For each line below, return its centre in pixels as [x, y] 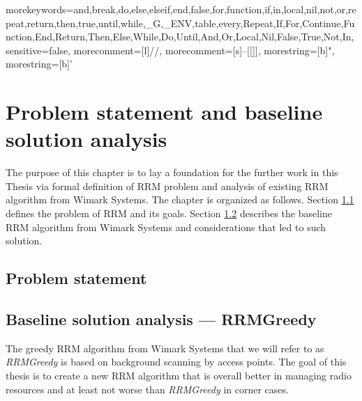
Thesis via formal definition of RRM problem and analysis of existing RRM [167, 186]
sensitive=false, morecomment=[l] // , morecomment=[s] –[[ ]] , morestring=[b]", [170, 50]
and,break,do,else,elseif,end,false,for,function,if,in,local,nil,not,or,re [215, 9]
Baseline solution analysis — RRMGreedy [161, 319]
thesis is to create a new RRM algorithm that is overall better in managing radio [179, 376]
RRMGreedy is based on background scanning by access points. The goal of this [176, 362]
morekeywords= [40, 9]
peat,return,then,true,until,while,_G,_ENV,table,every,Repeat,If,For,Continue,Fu [180, 23]
